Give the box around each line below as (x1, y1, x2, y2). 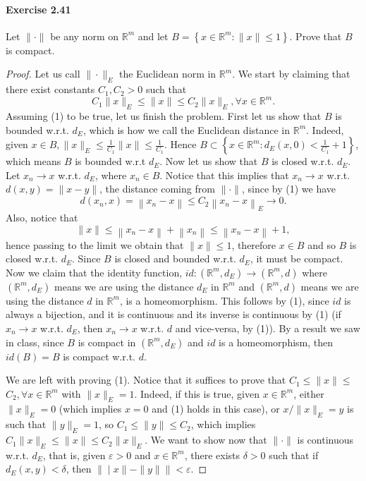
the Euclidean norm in (119, 66, 216, 81)
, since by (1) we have (241, 181, 336, 196)
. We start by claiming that (232, 66, 350, 81)
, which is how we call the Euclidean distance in (83, 122, 291, 137)
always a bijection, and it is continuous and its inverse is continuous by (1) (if (6, 307, 341, 322)
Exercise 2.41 (6, 1, 71, 16)
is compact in (78, 334, 136, 349)
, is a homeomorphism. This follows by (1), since (119, 293, 329, 308)
